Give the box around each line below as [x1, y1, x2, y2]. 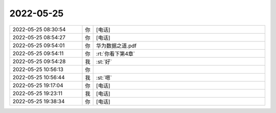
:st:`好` [96, 58, 112, 65]
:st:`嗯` [96, 74, 112, 81]
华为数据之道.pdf [96, 42, 137, 49]
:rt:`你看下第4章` [96, 50, 135, 57]
